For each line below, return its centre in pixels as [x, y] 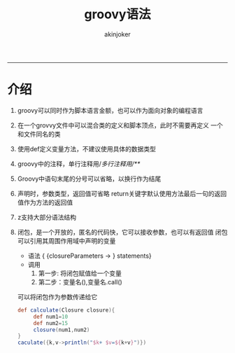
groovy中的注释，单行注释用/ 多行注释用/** [79, 164]
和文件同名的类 [39, 134]
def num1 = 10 [51, 317]
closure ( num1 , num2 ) [62, 330]
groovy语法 [117, 14]
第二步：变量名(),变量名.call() [80, 282]
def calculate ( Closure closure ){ [66, 310]
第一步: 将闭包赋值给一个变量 [80, 273]
